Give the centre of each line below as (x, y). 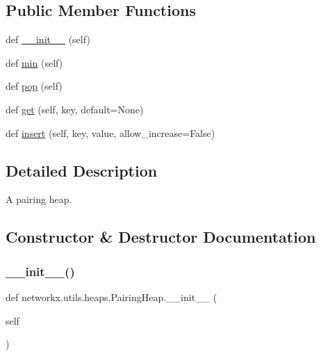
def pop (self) (34, 86)
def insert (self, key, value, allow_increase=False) (110, 132)
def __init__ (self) (48, 39)
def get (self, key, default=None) (75, 109)
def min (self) (34, 62)
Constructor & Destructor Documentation (161, 237)
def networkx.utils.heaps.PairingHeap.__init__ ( (112, 297)
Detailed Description (82, 170)
